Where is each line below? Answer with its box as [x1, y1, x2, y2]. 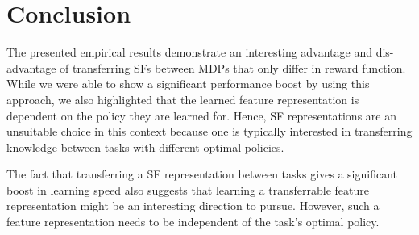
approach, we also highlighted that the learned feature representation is [6, 90, 359, 107]
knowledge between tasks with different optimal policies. [6, 138, 284, 155]
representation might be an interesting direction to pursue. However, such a [6, 197, 380, 214]
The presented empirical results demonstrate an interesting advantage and [6, 44, 373, 61]
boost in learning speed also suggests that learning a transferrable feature [6, 181, 369, 198]
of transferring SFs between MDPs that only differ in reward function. [60, 59, 406, 76]
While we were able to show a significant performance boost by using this [6, 75, 370, 92]
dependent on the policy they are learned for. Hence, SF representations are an [6, 107, 396, 124]
